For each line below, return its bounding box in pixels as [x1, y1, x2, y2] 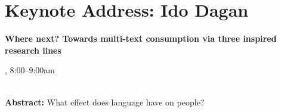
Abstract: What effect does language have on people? [5, 95, 205, 108]
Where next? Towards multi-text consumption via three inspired [5, 32, 277, 45]
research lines [5, 43, 61, 56]
